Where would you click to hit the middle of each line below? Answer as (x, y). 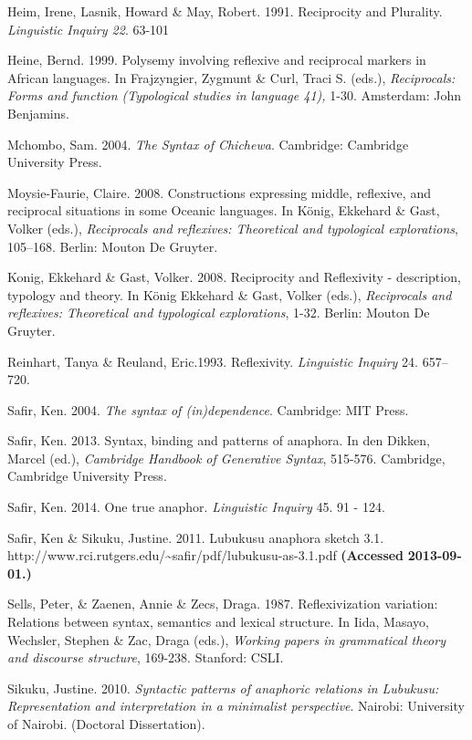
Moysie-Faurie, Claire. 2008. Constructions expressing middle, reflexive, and (219, 192)
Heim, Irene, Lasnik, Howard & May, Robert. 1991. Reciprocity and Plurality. (225, 11)
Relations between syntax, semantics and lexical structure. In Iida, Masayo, (218, 622)
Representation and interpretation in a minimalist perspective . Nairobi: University (236, 706)
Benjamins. (38, 113)
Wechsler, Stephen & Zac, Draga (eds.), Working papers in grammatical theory (226, 639)
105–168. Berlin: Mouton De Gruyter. (113, 246)
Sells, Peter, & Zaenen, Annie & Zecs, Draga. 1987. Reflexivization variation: (223, 604)
